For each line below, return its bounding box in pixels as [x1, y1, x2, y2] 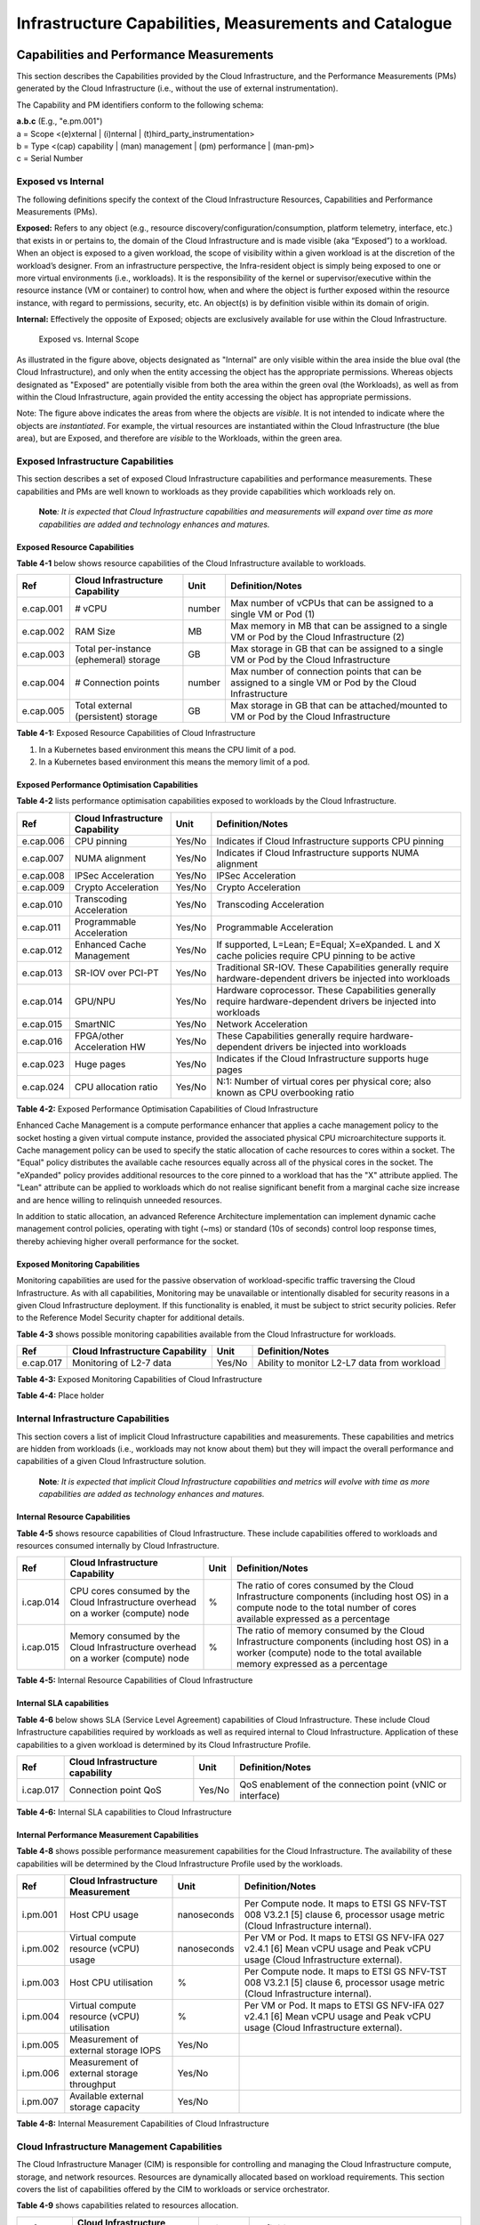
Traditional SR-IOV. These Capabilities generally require [216, 961, 449, 974]
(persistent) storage [74, 710, 158, 723]
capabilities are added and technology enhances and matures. [38, 519, 270, 530]
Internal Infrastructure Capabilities [16, 1412, 170, 1425]
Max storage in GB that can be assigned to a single [229, 643, 444, 655]
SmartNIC [74, 1017, 116, 1030]
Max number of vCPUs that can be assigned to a [229, 597, 435, 610]
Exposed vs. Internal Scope [38, 334, 140, 344]
